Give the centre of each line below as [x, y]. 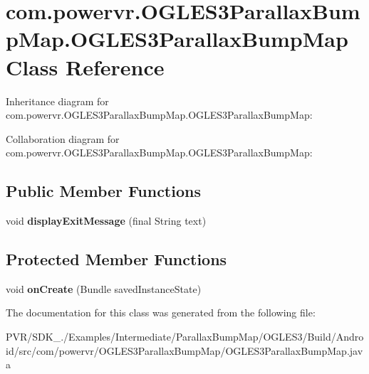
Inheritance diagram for [57, 101]
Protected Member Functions [116, 259]
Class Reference [85, 66]
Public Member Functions [103, 191]
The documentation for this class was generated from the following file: [161, 312]
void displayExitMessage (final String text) [106, 221]
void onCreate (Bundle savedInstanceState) [104, 288]
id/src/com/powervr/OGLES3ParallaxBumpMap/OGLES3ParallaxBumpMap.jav [184, 350]
